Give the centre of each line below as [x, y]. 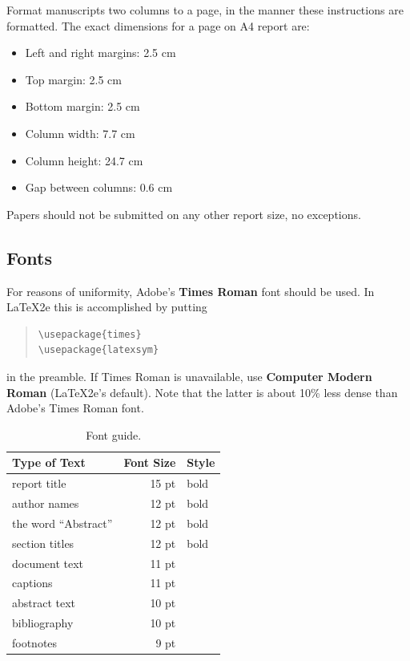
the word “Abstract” [62, 523]
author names [46, 503]
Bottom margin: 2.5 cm [82, 106]
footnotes [35, 642]
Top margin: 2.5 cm [74, 79]
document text [48, 563]
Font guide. [114, 434]
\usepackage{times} [90, 334]
